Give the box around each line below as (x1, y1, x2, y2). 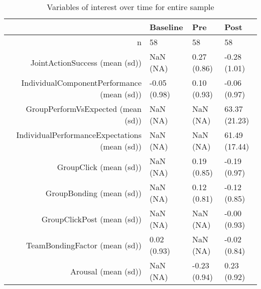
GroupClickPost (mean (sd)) (41, 213, 142, 225)
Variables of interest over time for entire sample (47, 1, 214, 13)
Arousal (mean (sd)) (70, 265, 142, 277)
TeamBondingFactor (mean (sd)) (26, 239, 142, 251)
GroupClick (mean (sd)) (57, 161, 142, 173)
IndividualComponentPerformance (21, 77, 142, 88)
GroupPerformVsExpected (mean (26, 103, 142, 114)
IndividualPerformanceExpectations (16, 129, 142, 140)
